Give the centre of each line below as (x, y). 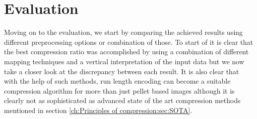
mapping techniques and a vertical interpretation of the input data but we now (124, 61)
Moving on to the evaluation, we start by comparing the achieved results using (124, 32)
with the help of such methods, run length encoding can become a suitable (117, 81)
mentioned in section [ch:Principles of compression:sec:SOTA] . (98, 110)
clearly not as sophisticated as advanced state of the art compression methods (122, 100)
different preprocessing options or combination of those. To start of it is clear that (128, 42)
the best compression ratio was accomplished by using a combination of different (126, 52)
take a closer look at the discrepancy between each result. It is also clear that (122, 71)
